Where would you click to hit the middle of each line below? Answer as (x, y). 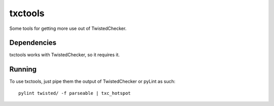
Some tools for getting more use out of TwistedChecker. (68, 28)
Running (23, 69)
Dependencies (33, 43)
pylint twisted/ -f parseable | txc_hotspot (75, 93)
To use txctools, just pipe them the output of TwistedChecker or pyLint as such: (92, 82)
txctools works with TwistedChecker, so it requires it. (65, 55)
